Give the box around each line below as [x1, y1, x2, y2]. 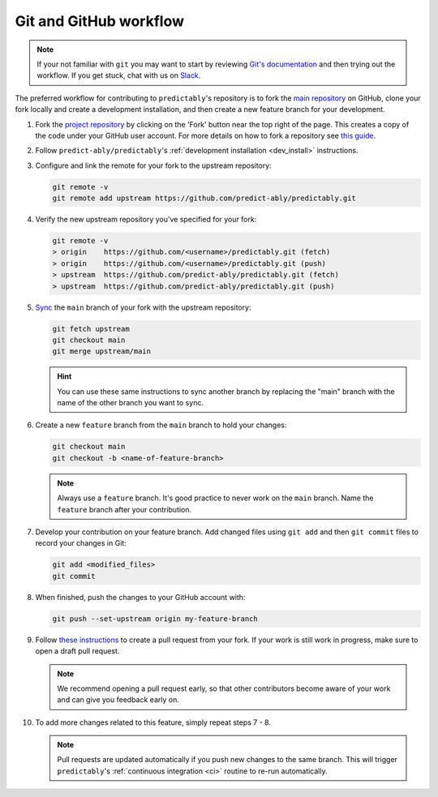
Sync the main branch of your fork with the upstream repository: [35, 302, 251, 312]
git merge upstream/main [52, 347, 152, 356]
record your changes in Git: [35, 538, 127, 548]
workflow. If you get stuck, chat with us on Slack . [36, 71, 201, 80]
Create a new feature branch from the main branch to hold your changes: [35, 420, 287, 430]
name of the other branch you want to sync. [57, 398, 204, 408]
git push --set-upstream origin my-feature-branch [52, 614, 259, 623]
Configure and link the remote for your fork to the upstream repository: [35, 161, 272, 170]
